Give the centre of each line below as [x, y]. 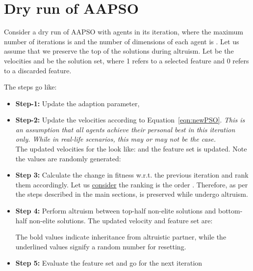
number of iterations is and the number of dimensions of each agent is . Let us [122, 41]
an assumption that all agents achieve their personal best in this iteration [125, 129]
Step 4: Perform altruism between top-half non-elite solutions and [116, 211]
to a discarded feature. [38, 70]
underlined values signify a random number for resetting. [101, 246]
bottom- [230, 211]
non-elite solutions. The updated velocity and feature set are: [121, 220]
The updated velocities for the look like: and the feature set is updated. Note [131, 149]
